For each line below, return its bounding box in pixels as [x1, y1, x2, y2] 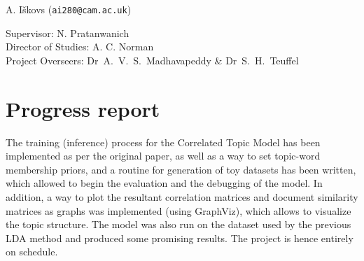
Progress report [6, 94, 160, 122]
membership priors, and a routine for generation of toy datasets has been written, [6, 162, 356, 176]
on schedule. [6, 244, 58, 259]
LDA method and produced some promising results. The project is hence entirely [6, 230, 353, 245]
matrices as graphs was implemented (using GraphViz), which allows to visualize [6, 203, 351, 218]
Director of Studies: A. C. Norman [6, 39, 154, 54]
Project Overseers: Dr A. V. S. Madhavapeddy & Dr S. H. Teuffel [6, 52, 299, 67]
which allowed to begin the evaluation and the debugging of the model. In [6, 176, 323, 190]
